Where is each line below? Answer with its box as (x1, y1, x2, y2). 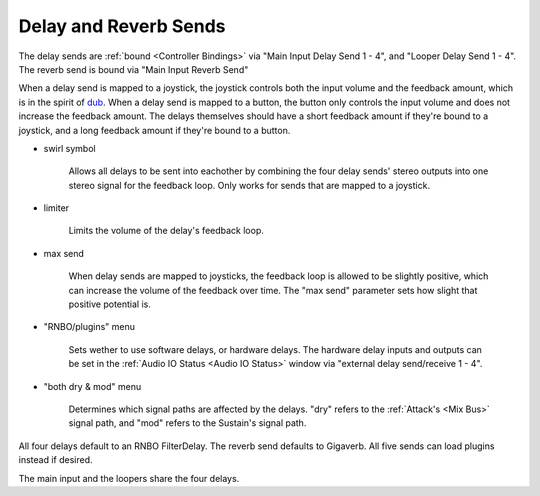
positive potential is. (68, 298, 152, 310)
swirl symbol (43, 142, 96, 154)
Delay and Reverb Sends (18, 15, 226, 37)
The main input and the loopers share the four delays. (18, 472, 240, 484)
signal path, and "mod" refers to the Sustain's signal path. (68, 417, 307, 429)
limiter (43, 202, 70, 214)
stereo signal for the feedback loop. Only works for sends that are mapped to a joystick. (68, 179, 430, 191)
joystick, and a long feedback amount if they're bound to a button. (18, 124, 291, 136)
